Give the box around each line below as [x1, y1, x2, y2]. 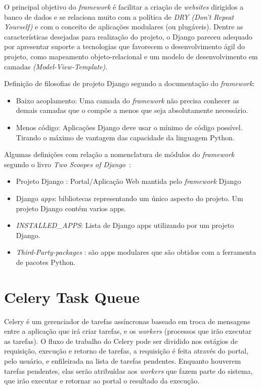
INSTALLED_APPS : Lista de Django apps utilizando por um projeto [16, 220, 234, 230]
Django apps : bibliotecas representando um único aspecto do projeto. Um [16, 192, 243, 203]
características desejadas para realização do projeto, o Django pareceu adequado [4, 31, 252, 42]
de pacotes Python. [16, 256, 76, 267]
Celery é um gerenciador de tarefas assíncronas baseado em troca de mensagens [4, 316, 250, 326]
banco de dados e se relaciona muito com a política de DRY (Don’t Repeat [4, 11, 234, 22]
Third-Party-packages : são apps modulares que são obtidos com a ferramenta [16, 247, 256, 257]
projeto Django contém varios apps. [16, 203, 126, 213]
